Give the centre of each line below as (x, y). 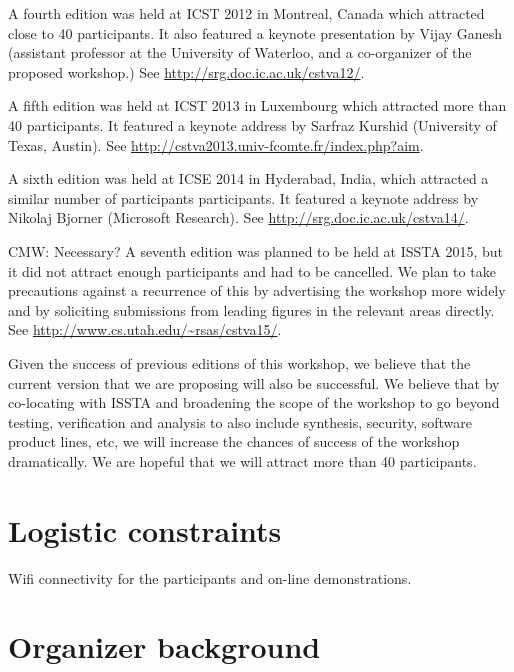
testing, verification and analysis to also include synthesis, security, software (240, 421)
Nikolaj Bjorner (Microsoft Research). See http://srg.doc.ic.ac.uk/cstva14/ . (238, 217)
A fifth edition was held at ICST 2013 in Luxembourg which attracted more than (257, 105)
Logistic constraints (145, 529)
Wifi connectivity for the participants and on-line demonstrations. (210, 577)
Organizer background (164, 646)
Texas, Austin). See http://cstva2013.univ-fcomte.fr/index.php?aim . (216, 144)
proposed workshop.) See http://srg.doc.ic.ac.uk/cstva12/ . (186, 71)
